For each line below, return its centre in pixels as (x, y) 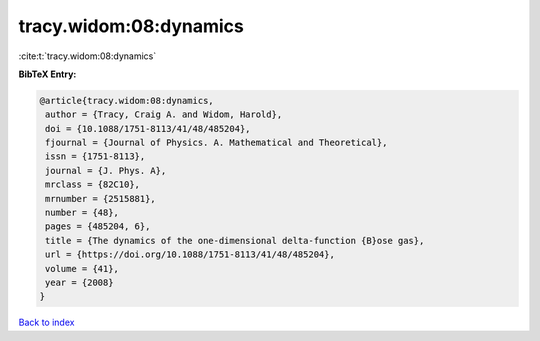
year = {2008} (79, 282)
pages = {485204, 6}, (98, 226)
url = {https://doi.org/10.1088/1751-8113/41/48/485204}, (190, 254)
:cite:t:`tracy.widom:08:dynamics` (87, 56)
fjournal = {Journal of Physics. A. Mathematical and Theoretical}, (216, 143)
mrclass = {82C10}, (92, 184)
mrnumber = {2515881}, (101, 198)
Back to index (46, 322)
